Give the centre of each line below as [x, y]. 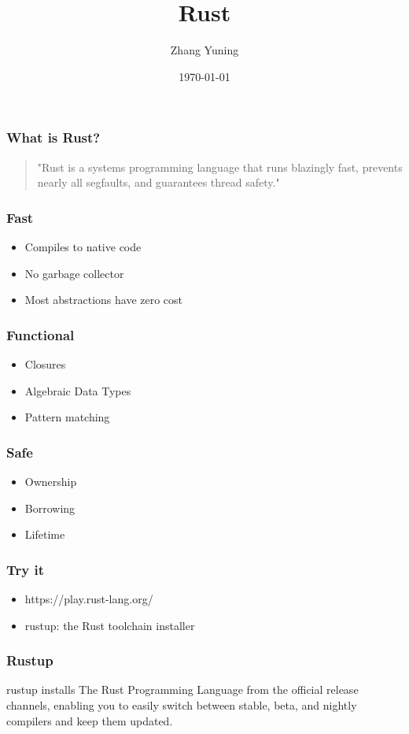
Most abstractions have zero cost [104, 300]
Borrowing [50, 508]
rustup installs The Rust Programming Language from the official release [182, 690]
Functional [41, 334]
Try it [25, 569]
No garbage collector [74, 273]
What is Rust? [53, 137]
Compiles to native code [83, 247]
